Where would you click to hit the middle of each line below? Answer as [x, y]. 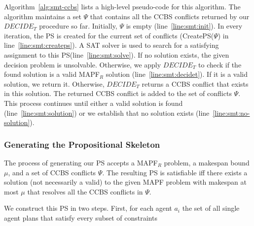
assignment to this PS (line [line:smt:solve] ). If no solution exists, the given [117, 54]
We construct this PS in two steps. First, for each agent [88, 208]
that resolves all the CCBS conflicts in [85, 191]
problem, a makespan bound [207, 162]
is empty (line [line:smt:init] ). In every [184, 26]
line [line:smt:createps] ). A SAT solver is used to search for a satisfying [111, 45]
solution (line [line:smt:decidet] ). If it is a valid [177, 74]
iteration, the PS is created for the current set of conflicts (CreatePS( [109, 35]
